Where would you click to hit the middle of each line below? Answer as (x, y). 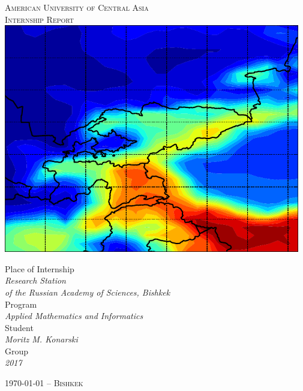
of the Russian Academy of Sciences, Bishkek (88, 292)
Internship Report (40, 19)
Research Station (35, 280)
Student (19, 327)
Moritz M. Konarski (41, 339)
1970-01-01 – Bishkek (44, 383)
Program (21, 304)
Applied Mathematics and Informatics (74, 316)
